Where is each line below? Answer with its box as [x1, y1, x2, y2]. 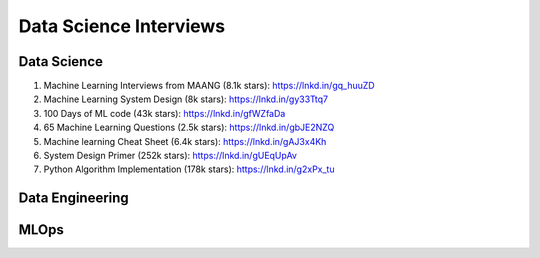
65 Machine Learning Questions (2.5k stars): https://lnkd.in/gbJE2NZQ [43, 121, 335, 134]
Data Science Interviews [18, 15, 225, 37]
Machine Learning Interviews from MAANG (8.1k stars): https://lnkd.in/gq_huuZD [43, 80, 375, 92]
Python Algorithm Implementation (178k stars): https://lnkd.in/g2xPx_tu [43, 163, 335, 175]
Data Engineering [18, 190, 129, 207]
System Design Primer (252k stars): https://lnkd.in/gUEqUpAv [43, 150, 297, 162]
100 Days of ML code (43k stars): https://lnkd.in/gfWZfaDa [43, 107, 286, 119]
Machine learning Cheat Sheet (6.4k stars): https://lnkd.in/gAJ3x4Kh [43, 135, 327, 147]
